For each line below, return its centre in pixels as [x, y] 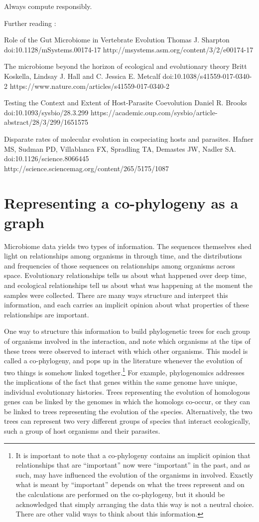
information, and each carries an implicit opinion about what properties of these [127, 305]
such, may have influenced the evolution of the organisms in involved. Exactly [134, 474]
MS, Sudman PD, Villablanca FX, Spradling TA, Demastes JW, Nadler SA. [120, 148]
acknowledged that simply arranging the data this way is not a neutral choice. [135, 504]
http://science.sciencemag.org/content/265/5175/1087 [87, 168]
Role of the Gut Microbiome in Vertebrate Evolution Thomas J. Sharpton [117, 40]
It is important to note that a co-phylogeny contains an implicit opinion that [133, 455]
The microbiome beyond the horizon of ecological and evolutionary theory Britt [126, 66]
